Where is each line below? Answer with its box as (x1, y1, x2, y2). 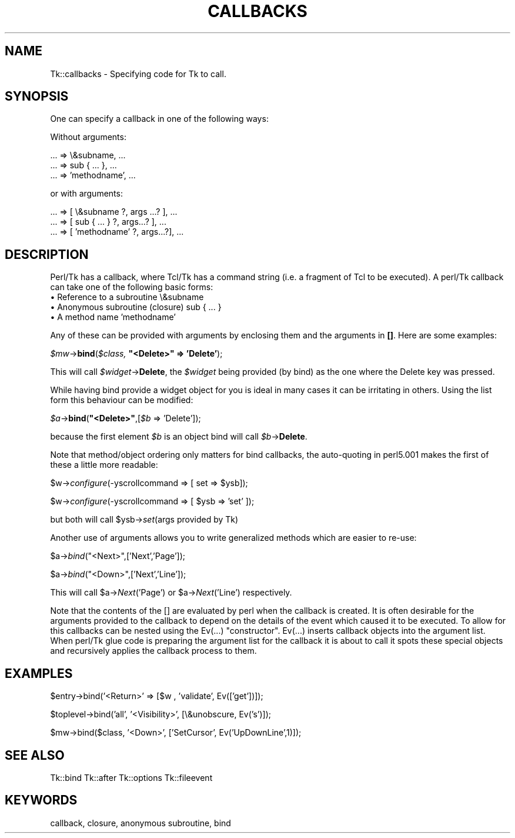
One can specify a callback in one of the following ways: (50, 114, 269, 124)
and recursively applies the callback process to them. (50, 646, 257, 656)
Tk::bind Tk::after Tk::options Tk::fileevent (50, 772, 213, 783)
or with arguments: (50, 188, 123, 199)
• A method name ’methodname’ (50, 312, 176, 322)
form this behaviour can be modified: (50, 395, 193, 405)
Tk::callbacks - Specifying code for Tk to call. (50, 68, 226, 79)
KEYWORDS (5, 793, 78, 808)
